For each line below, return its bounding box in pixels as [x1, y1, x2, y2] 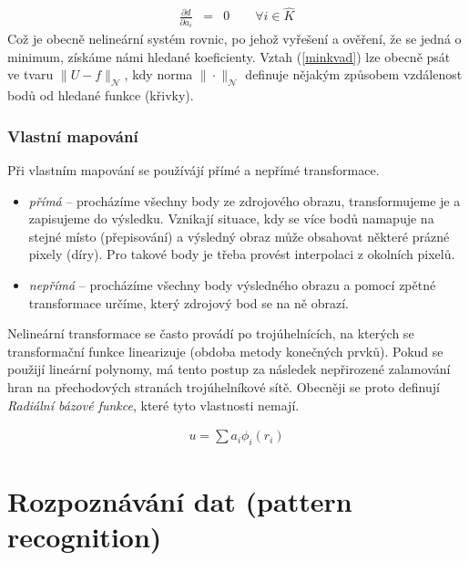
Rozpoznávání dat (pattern [7, 483, 352, 520]
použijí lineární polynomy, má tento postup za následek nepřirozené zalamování [7, 359, 451, 379]
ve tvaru [7, 65, 54, 84]
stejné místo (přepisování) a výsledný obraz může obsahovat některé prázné [28, 226, 450, 245]
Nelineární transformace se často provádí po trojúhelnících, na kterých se [7, 324, 414, 343]
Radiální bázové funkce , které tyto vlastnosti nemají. [7, 395, 300, 414]
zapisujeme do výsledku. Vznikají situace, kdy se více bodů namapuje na [28, 209, 434, 228]
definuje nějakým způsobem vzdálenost [245, 65, 463, 84]
